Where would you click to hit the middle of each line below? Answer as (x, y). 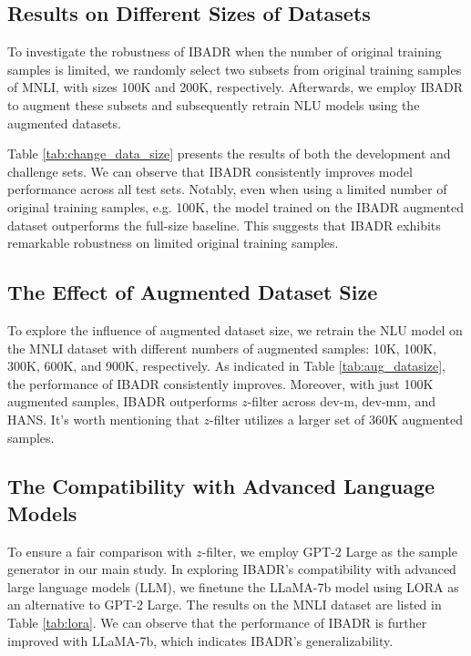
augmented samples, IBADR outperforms (123, 401)
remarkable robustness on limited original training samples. (173, 243)
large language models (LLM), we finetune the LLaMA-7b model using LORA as (233, 586)
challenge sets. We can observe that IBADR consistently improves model (210, 171)
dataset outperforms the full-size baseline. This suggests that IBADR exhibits (224, 225)
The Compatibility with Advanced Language (221, 486)
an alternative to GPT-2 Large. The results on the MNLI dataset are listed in (225, 605)
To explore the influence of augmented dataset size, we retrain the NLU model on (235, 329)
